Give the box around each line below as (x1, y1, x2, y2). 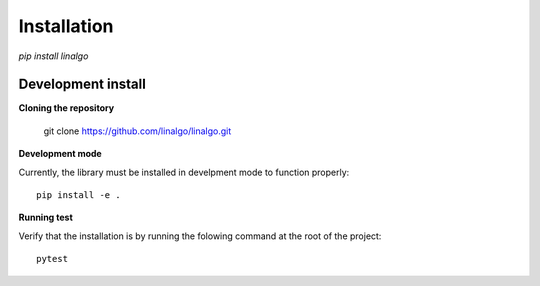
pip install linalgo (18, 50, 89, 62)
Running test (18, 211, 74, 224)
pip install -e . (36, 190, 121, 201)
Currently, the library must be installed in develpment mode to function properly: (18, 166, 350, 178)
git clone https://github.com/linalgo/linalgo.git (43, 125, 232, 137)
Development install (18, 76, 147, 93)
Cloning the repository (18, 102, 115, 114)
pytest (36, 253, 69, 265)
